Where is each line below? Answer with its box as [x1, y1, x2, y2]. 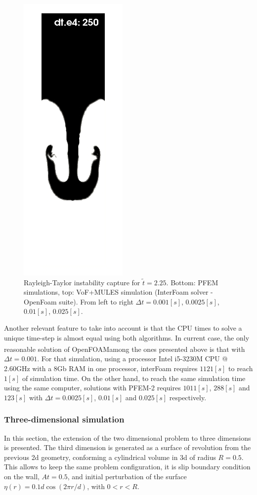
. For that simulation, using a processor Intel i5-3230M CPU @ [37, 353, 228, 364]
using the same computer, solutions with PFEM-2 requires [4, 382, 181, 393]
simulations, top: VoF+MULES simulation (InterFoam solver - [24, 287, 213, 297]
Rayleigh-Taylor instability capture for [24, 277, 140, 287]
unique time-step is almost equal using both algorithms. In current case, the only [4, 332, 250, 343]
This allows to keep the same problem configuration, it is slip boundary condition [4, 461, 251, 472]
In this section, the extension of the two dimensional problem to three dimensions [4, 432, 251, 443]
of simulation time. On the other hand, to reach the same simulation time [22, 373, 246, 383]
